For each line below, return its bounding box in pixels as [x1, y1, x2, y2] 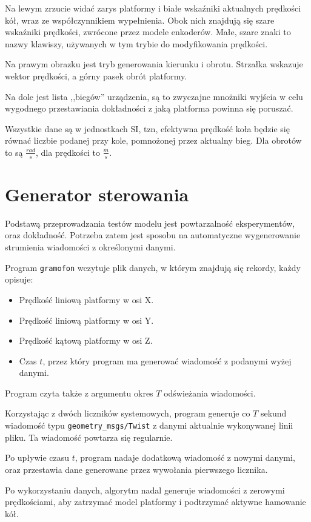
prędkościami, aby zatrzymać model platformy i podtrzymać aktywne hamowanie [5, 495, 306, 508]
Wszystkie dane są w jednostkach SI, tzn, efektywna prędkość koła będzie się [5, 122, 290, 135]
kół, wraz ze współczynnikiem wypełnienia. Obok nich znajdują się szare [5, 13, 275, 26]
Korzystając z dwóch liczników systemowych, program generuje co [5, 407, 250, 420]
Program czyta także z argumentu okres [5, 386, 153, 399]
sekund [260, 407, 287, 420]
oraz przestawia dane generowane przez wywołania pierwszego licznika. [5, 463, 268, 475]
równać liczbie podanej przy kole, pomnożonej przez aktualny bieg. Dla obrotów [5, 134, 302, 147]
